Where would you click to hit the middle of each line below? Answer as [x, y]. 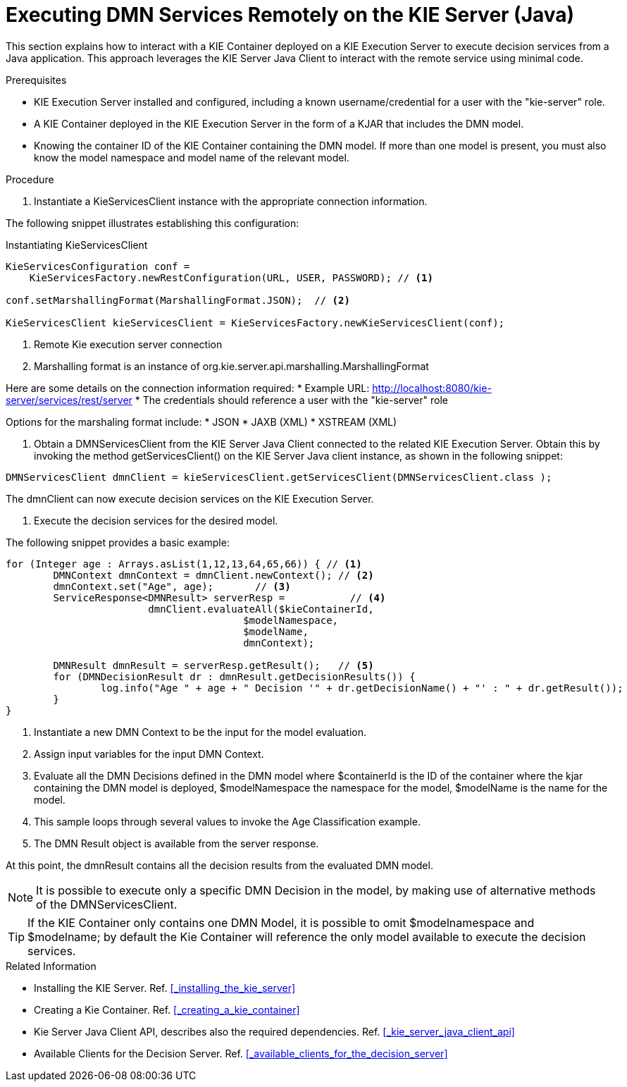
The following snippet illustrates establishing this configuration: [153, 223]
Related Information [51, 966]
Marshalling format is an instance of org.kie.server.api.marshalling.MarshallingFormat [231, 366]
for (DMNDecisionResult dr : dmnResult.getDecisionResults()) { [234, 676]
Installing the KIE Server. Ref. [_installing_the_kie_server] [165, 988]
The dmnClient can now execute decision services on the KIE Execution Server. [190, 498]
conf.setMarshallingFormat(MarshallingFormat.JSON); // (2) [178, 300]
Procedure [30, 179]
